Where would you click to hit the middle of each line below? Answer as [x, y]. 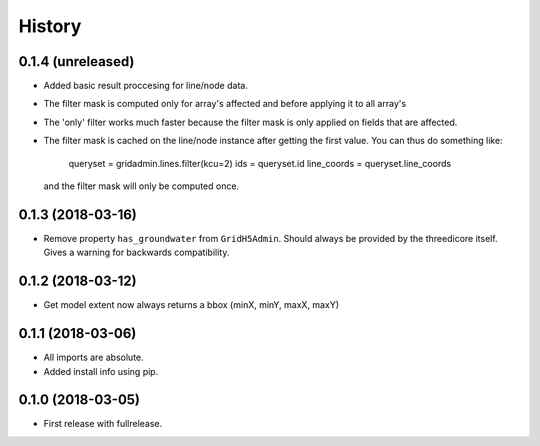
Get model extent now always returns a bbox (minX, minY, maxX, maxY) [191, 305]
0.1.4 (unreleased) [76, 61]
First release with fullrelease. [103, 424]
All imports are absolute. [93, 357]
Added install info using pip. [101, 371]
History [50, 26]
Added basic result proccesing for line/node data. [146, 86]
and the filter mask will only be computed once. [141, 186]
